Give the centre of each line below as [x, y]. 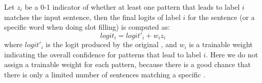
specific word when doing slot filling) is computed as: [87, 27]
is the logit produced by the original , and [111, 44]
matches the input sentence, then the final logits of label [92, 17]
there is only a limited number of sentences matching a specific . [105, 75]
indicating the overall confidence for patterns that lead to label [103, 54]
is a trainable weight [221, 44]
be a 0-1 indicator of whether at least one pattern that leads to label [132, 7]
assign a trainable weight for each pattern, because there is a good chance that [127, 64]
